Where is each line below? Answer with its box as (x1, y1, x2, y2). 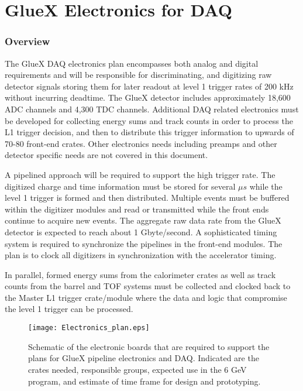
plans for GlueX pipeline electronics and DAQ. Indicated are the (28, 352, 259, 364)
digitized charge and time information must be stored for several (5, 180, 236, 192)
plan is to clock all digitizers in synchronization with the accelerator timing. (5, 249, 277, 261)
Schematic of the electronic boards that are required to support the (28, 340, 270, 352)
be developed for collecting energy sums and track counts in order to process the (5, 114, 293, 126)
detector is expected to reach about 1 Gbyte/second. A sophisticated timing (5, 225, 277, 238)
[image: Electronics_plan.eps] (28, 324, 150, 332)
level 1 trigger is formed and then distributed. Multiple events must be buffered (5, 191, 290, 204)
